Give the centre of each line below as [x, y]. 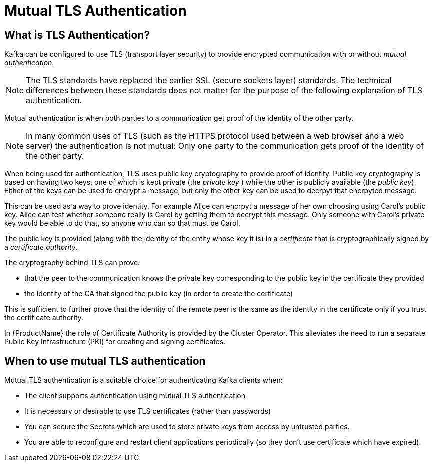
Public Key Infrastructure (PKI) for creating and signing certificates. [115, 342]
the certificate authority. [44, 318]
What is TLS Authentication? [77, 35]
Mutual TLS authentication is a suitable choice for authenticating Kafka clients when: [143, 380]
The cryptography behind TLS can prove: [72, 263]
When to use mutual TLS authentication [105, 361]
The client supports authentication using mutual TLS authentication [135, 396]
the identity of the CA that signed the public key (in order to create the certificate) [159, 294]
